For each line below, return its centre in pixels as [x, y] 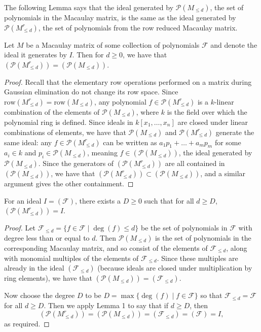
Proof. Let [20, 228]
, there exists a [98, 200]
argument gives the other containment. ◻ [69, 184]
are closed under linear [213, 122]
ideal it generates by [35, 55]
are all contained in [195, 163]
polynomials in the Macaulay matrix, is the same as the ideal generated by [120, 17]
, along [237, 247]
